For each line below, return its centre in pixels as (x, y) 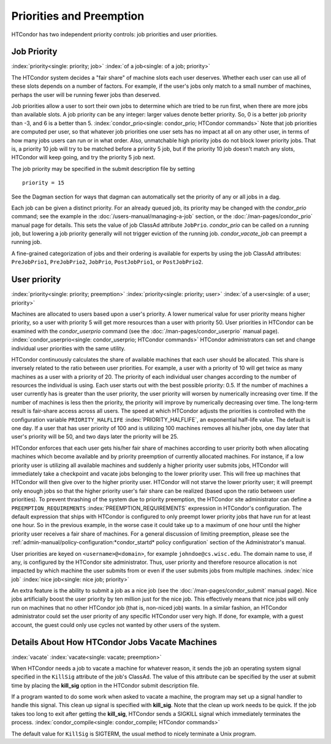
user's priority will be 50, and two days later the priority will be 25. (95, 437)
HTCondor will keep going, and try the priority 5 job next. (83, 158)
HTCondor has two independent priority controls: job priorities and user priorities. (114, 34)
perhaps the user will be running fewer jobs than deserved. (86, 94)
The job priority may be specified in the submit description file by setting (103, 169)
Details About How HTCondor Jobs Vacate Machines (114, 643)
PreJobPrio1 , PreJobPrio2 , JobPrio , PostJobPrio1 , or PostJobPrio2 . (107, 262)
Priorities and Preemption (78, 16)
